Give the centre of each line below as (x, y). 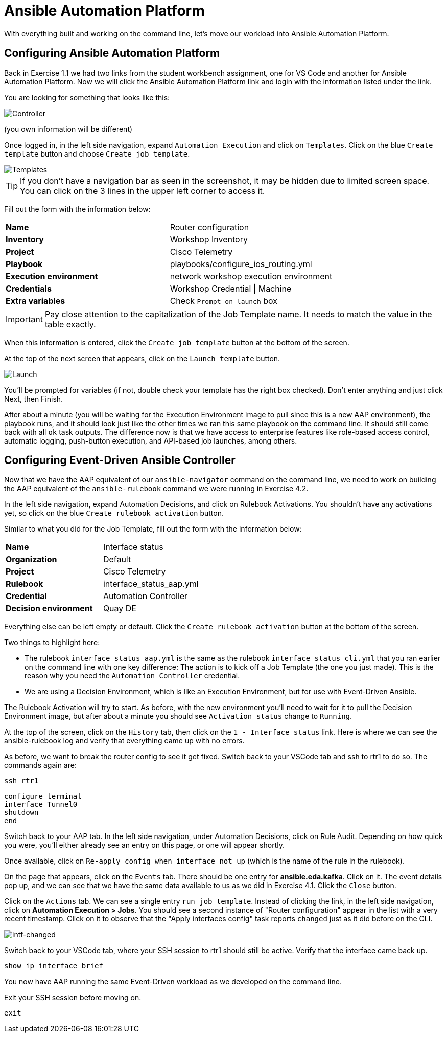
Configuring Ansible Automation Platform (112, 53)
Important (24, 319)
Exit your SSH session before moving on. (73, 998)
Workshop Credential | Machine (231, 288)
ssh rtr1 (21, 781)
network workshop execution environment (251, 276)
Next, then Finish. (34, 399)
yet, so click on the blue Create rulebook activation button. (114, 513)
